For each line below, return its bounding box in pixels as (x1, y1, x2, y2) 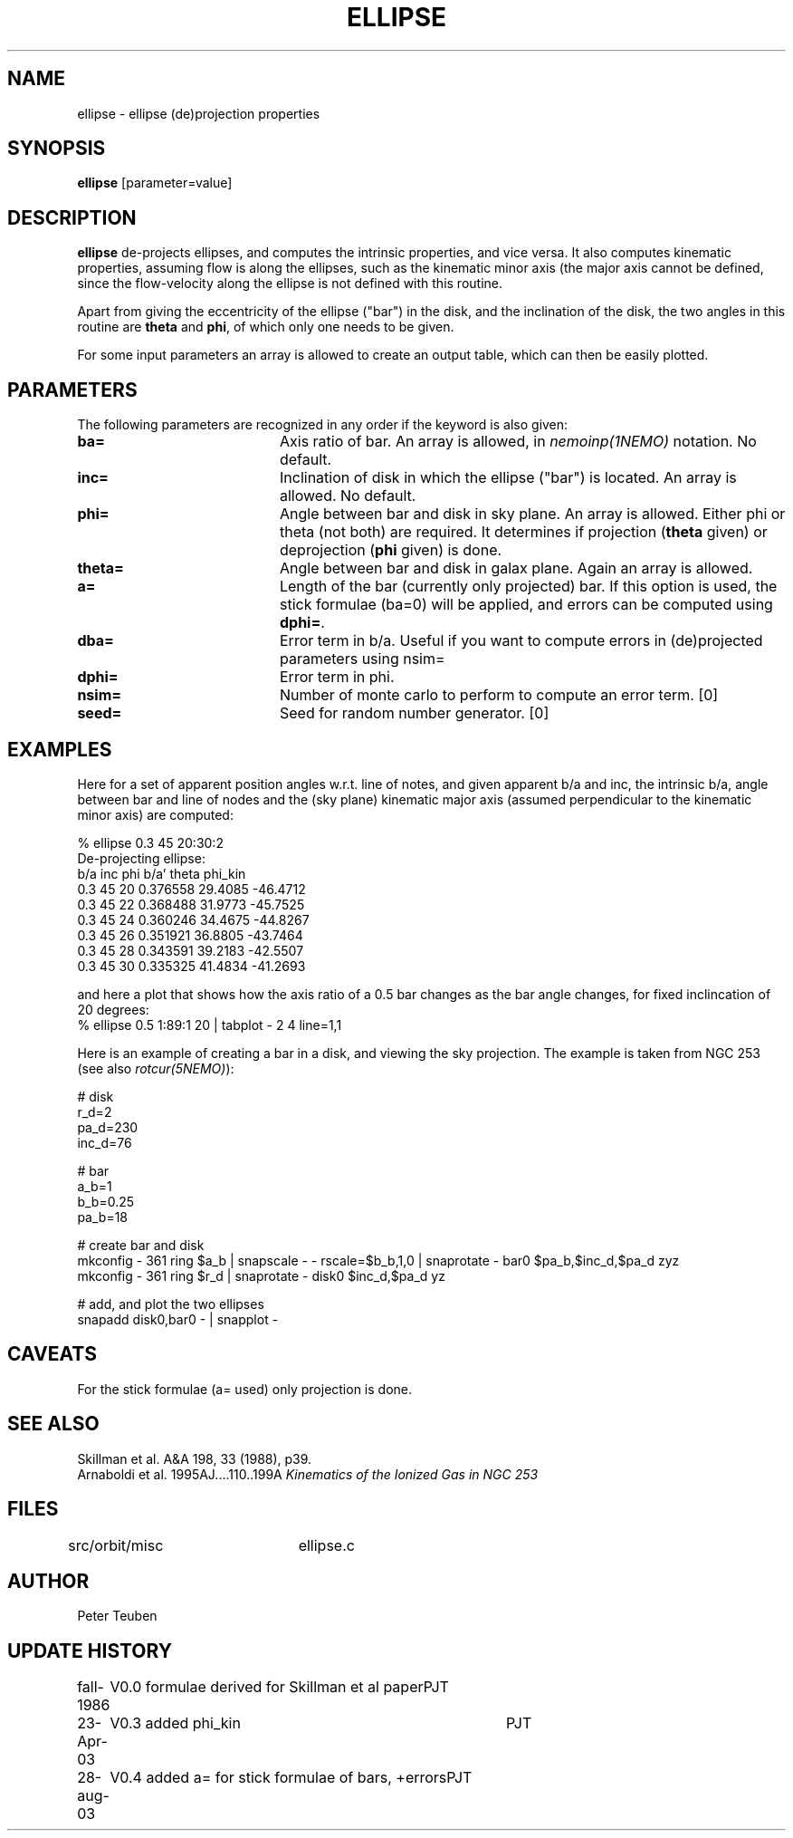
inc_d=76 (77, 1134, 132, 1150)
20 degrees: (77, 1001, 149, 1017)
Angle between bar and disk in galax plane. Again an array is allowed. (279, 559, 753, 578)
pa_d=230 (77, 1119, 139, 1135)
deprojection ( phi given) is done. (279, 541, 502, 560)
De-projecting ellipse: (77, 850, 205, 866)
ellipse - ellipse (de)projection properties (77, 105, 320, 121)
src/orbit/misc (68, 1535, 164, 1554)
